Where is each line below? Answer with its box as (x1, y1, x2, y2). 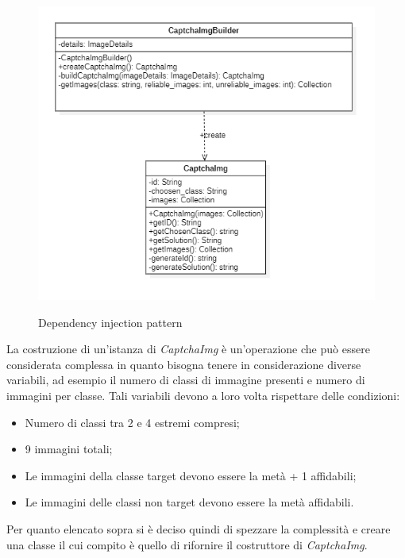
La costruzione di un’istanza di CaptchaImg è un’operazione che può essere (6, 341, 370, 357)
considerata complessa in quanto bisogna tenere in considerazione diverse (6, 356, 361, 372)
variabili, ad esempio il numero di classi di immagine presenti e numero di (6, 371, 365, 388)
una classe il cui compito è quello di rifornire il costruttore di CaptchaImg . (6, 536, 368, 552)
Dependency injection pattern (38, 314, 183, 330)
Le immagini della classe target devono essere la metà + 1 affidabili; (25, 467, 357, 483)
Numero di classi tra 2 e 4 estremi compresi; (25, 414, 240, 430)
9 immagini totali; (25, 441, 113, 457)
